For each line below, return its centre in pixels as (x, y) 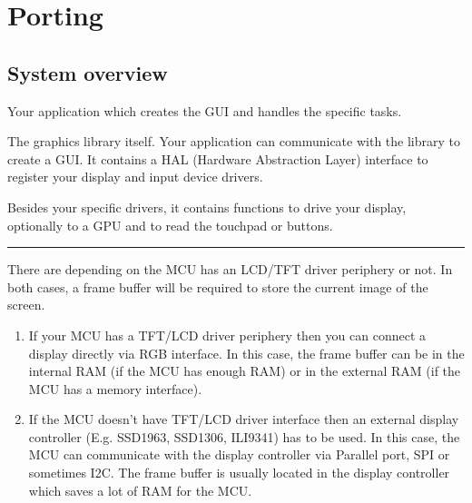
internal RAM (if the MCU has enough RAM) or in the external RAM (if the (245, 371)
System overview (88, 72)
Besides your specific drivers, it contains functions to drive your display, (207, 207)
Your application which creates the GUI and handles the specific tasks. (205, 110)
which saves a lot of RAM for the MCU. (140, 490)
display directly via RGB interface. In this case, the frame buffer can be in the (246, 353)
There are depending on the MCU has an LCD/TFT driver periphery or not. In (230, 269)
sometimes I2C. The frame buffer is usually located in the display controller (239, 473)
